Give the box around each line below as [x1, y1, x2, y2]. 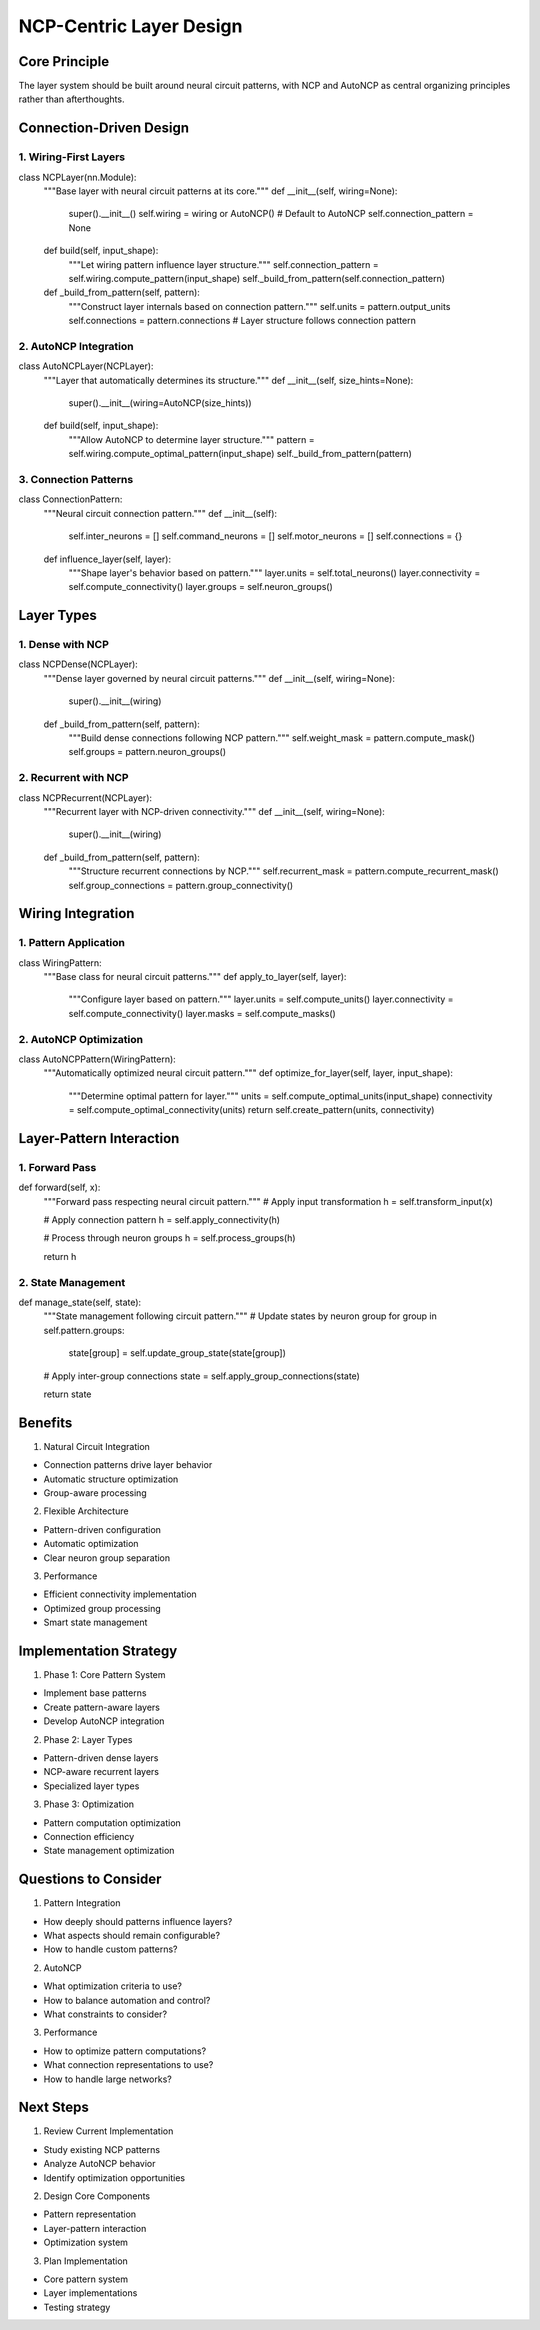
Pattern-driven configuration [43, 1523, 162, 1535]
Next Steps [18, 2099, 89, 2116]
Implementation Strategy [18, 1642, 178, 1659]
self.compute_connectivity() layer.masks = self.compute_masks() [68, 1007, 337, 1019]
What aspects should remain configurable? [43, 1930, 220, 1942]
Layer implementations [43, 2287, 138, 2299]
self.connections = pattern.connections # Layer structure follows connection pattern [68, 315, 417, 327]
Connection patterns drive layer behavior [43, 1459, 213, 1471]
